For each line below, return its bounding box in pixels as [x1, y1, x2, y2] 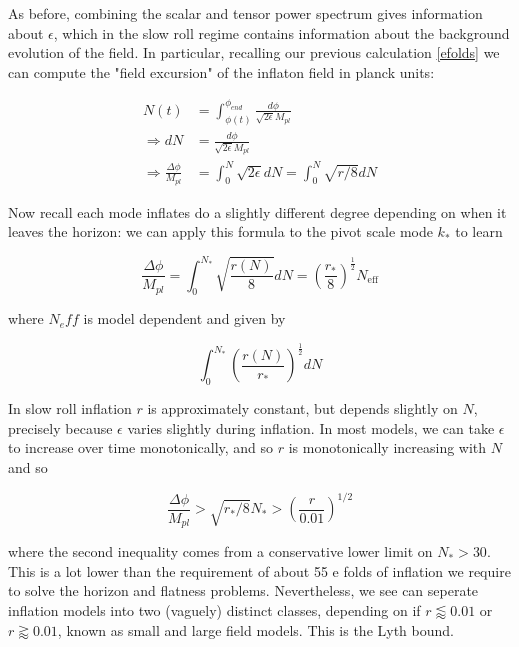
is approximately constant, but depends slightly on [147, 398, 458, 419]
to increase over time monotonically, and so [8, 437, 274, 458]
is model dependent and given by [83, 308, 286, 329]
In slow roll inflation [8, 398, 132, 419]
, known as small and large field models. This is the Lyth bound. [57, 619, 454, 640]
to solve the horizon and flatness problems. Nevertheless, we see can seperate [8, 580, 479, 601]
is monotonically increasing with [288, 437, 487, 458]
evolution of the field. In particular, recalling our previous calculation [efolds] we [8, 42, 500, 63]
